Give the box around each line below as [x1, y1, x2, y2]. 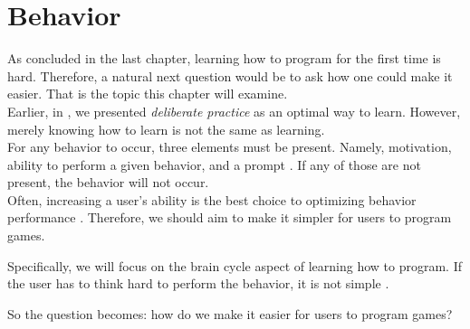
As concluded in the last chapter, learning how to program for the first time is [7, 49, 441, 68]
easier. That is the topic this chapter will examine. [7, 84, 288, 103]
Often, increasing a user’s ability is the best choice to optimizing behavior [7, 190, 417, 209]
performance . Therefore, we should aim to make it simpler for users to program [7, 208, 452, 227]
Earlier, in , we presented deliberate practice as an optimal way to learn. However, [7, 101, 461, 120]
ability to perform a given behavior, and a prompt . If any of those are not [7, 155, 421, 174]
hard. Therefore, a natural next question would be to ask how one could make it [7, 66, 453, 85]
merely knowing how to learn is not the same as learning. [7, 119, 325, 138]
